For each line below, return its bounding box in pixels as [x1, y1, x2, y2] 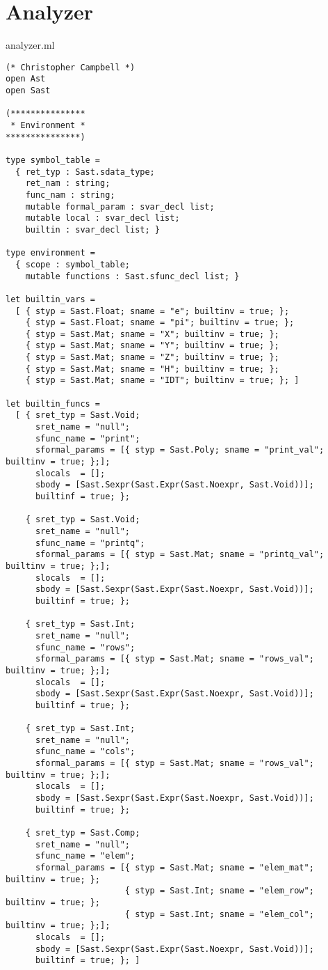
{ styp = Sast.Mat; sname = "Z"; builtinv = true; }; [25, 352, 279, 363]
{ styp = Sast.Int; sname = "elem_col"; [124, 909, 314, 919]
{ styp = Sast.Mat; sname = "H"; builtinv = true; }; [25, 363, 279, 374]
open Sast [6, 86, 51, 96]
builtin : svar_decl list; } [25, 224, 160, 235]
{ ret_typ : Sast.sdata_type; [15, 166, 155, 177]
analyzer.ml [6, 38, 55, 52]
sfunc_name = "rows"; [35, 642, 136, 652]
